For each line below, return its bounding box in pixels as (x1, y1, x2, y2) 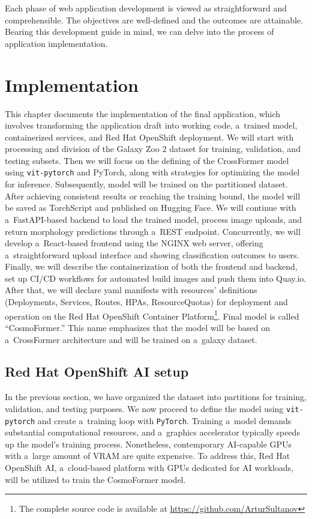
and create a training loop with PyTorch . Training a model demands (37, 414, 292, 426)
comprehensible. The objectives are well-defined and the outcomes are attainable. (5, 13, 303, 26)
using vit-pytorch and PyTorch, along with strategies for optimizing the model (5, 166, 300, 178)
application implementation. (5, 37, 108, 49)
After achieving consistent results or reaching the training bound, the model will (5, 189, 301, 202)
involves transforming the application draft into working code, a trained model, (5, 119, 298, 132)
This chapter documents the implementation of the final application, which (5, 107, 281, 120)
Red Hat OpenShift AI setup (5, 362, 189, 381)
